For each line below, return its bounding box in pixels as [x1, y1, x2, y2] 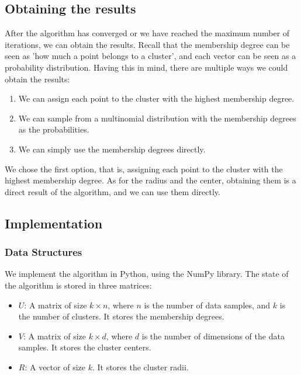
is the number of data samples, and [144, 298, 271, 311]
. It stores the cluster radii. [92, 360, 189, 373]
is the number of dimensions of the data [141, 329, 285, 342]
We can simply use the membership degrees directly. [18, 143, 206, 155]
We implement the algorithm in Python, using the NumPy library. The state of [5, 268, 289, 280]
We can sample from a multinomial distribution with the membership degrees [18, 112, 296, 124]
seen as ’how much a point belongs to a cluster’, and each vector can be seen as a [5, 50, 296, 62]
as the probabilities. [18, 123, 89, 136]
